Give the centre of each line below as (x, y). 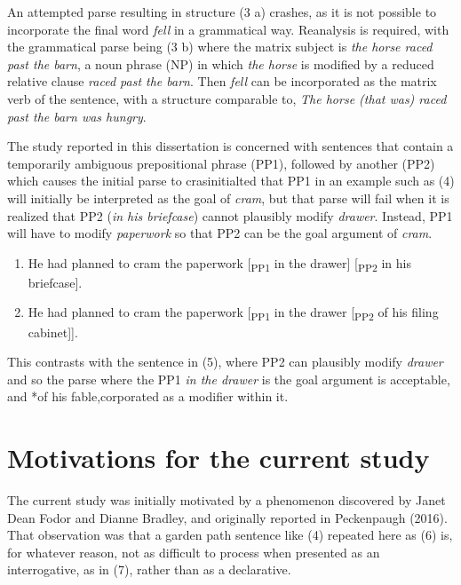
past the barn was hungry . (77, 116)
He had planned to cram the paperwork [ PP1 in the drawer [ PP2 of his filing (233, 313)
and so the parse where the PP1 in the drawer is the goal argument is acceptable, (229, 379)
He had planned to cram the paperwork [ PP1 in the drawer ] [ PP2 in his (219, 264)
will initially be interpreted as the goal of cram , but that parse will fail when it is (228, 198)
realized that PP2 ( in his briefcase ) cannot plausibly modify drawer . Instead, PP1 (230, 215)
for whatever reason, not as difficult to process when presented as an (194, 552)
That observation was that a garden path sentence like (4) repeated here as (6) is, (230, 535)
